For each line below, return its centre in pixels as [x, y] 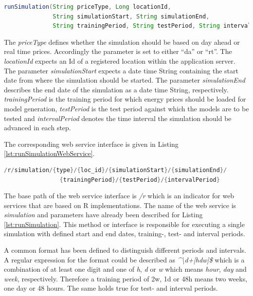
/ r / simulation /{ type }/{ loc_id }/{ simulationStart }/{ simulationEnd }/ [116, 170]
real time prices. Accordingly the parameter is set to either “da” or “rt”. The [118, 51]
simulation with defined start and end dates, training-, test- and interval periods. [125, 234]
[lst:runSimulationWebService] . [49, 153]
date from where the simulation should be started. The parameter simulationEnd [125, 80]
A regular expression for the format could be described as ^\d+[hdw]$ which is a [124, 259]
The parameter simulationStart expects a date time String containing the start [121, 70]
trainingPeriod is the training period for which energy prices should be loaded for [125, 99]
